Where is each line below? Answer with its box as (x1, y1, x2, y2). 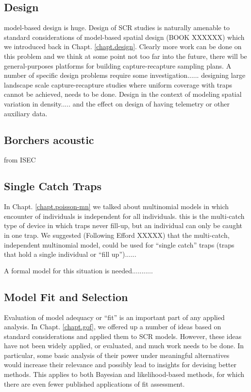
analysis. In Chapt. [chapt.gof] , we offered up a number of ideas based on (4, 321, 221, 332)
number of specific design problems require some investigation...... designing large (4, 70, 246, 80)
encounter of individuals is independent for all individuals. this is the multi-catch (4, 211, 245, 221)
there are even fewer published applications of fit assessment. (4, 378, 185, 389)
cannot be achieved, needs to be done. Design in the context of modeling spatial (4, 89, 242, 99)
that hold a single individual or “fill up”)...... (4, 249, 136, 259)
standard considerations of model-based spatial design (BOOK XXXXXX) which (4, 32, 245, 42)
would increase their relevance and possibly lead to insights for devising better (4, 359, 236, 370)
